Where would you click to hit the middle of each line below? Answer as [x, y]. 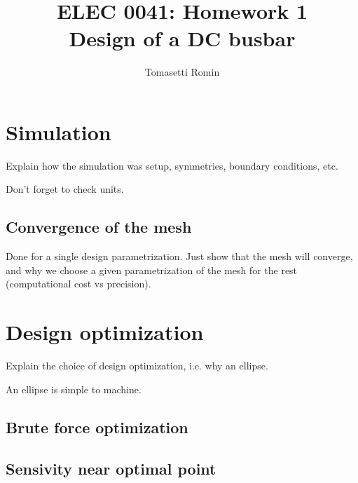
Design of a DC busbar [182, 38]
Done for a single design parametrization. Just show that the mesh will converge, [179, 256]
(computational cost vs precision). [78, 284]
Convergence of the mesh [99, 227]
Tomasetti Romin [182, 72]
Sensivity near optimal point [111, 468]
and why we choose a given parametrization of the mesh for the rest [152, 270]
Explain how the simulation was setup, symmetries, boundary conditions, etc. [172, 165]
